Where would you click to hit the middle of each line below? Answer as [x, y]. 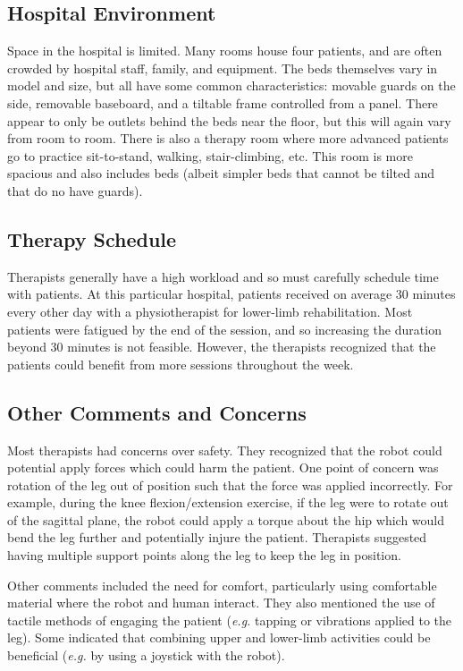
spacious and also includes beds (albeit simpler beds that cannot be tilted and [221, 173]
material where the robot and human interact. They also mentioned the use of [221, 603]
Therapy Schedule [92, 238]
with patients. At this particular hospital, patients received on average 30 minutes [231, 294]
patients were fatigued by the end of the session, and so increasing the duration [224, 329]
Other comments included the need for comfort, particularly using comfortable [222, 585]
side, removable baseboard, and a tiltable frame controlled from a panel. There [223, 102]
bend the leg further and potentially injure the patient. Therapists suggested [217, 537]
